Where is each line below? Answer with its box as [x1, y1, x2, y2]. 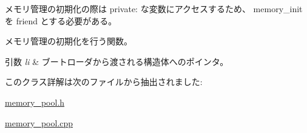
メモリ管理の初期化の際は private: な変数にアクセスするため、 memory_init [5, 2, 303, 15]
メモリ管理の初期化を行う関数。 [5, 35, 132, 47]
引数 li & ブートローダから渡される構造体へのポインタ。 [5, 55, 229, 67]
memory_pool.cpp [5, 116, 73, 129]
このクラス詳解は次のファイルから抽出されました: [5, 75, 203, 88]
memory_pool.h [5, 95, 65, 108]
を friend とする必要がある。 [5, 14, 117, 27]
